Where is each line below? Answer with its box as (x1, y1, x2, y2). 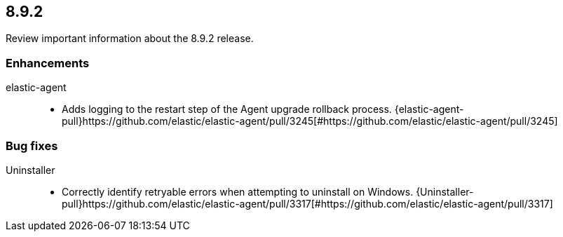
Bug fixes (6, 138, 58, 153)
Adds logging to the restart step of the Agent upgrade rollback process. (62, 103, 392, 116)
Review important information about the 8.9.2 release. (6, 32, 254, 45)
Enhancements (6, 55, 90, 70)
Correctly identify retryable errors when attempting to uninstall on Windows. (62, 185, 414, 198)
